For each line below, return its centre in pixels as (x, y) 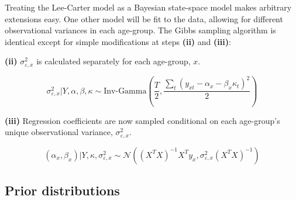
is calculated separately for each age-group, (113, 61)
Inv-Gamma (125, 91)
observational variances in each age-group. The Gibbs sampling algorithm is (140, 30)
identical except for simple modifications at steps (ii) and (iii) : (118, 41)
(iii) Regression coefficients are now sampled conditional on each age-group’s (142, 120)
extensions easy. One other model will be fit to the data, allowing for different (144, 18)
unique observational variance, (59, 132)
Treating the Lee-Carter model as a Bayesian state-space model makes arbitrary (148, 7)
